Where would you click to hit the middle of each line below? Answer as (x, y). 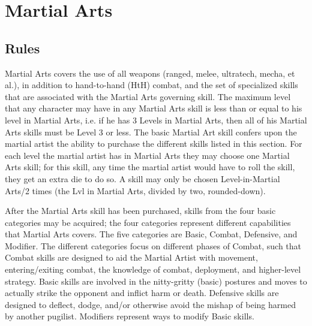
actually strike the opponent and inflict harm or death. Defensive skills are (142, 293)
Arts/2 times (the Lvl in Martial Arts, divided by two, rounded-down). (135, 190)
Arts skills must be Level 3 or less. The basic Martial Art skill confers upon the (151, 132)
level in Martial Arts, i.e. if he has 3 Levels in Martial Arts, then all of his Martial (156, 120)
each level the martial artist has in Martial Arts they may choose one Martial (147, 155)
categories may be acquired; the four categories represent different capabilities (148, 222)
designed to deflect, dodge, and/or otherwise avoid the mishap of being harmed (150, 304)
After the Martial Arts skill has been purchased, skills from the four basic (140, 211)
